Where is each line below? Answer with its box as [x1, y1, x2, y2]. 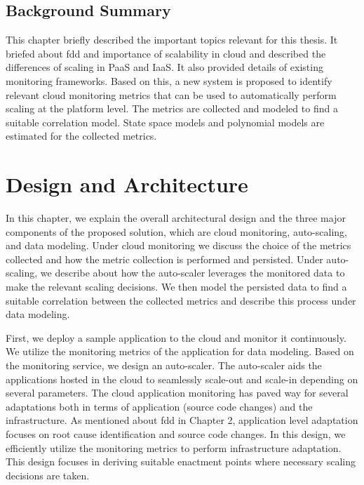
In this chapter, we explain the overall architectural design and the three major [6, 211, 346, 225]
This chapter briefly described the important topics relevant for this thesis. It [6, 32, 338, 47]
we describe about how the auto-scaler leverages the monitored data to [40, 265, 345, 280]
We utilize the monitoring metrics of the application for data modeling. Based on [6, 344, 354, 359]
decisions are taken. [6, 467, 90, 482]
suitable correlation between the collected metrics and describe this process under [6, 293, 356, 307]
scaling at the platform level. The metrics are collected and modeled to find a [6, 101, 338, 116]
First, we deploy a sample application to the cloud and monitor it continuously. [6, 330, 346, 345]
